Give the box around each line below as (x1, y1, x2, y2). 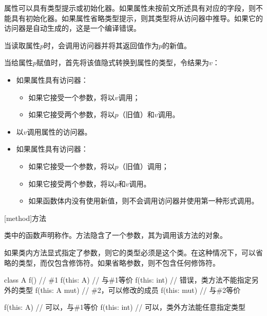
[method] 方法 (4, 212, 47, 223)
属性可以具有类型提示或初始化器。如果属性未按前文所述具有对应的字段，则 (4, 3, 256, 13)
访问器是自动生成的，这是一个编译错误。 (4, 23, 141, 33)
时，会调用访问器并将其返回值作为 (44, 40, 159, 50)
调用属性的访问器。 (27, 126, 92, 137)
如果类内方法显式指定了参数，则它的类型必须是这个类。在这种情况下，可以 (4, 247, 256, 257)
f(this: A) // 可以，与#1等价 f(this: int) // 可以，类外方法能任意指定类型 (4, 302, 245, 312)
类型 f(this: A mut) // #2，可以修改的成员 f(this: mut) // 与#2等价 (18, 284, 241, 295)
